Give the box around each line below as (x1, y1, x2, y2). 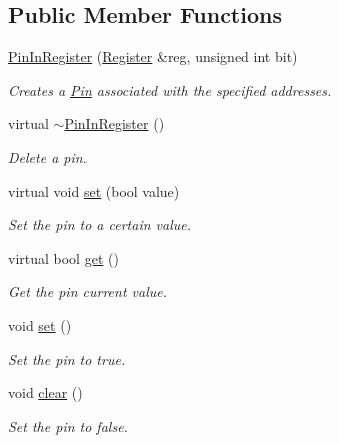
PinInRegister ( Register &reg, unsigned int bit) (8, 46, 298, 67)
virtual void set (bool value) (8, 180, 180, 201)
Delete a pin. (8, 146, 87, 167)
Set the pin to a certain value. (8, 214, 192, 235)
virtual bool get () (8, 247, 119, 268)
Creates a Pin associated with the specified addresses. (8, 79, 332, 100)
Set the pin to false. (8, 415, 128, 436)
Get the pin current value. (8, 281, 167, 302)
